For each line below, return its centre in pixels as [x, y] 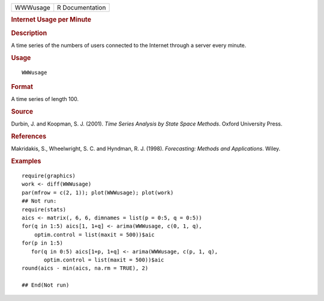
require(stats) [44, 209]
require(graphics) [49, 175]
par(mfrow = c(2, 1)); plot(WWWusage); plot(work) [98, 193]
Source [22, 112]
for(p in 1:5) [42, 243]
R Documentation [82, 8]
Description [29, 33]
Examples [26, 161]
